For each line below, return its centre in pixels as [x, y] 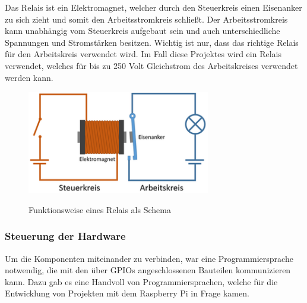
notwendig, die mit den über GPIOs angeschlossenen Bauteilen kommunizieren [148, 270]
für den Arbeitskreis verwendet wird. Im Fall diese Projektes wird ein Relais [143, 54]
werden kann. [29, 77]
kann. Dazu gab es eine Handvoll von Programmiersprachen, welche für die [141, 281]
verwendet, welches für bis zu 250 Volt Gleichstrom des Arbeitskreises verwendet [151, 65]
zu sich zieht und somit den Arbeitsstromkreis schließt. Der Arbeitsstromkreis [146, 19]
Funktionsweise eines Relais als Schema [100, 209]
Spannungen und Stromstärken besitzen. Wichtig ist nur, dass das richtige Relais [152, 42]
